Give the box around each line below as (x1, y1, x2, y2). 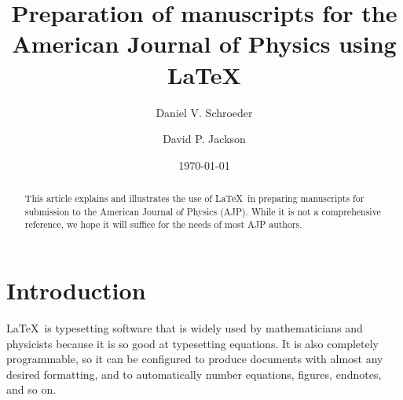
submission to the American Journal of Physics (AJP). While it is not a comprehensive (24, 204, 381, 218)
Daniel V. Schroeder (156, 104, 253, 120)
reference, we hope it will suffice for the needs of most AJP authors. (24, 218, 302, 231)
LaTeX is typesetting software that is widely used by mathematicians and (6, 319, 363, 336)
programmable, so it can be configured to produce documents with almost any (6, 350, 383, 367)
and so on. (6, 381, 57, 398)
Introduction (6, 274, 146, 306)
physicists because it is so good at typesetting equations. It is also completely (6, 335, 379, 351)
